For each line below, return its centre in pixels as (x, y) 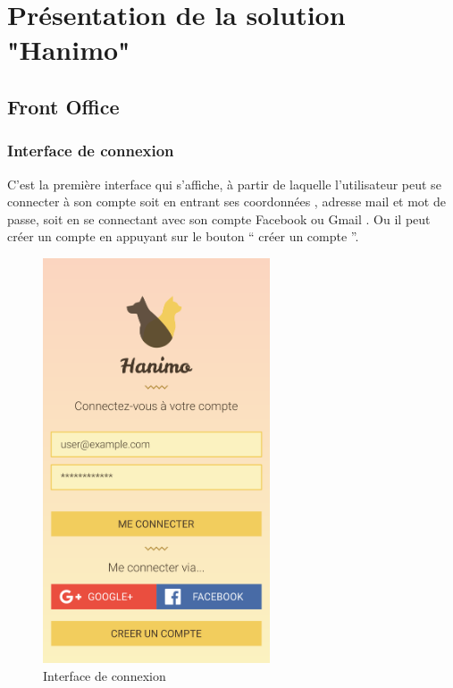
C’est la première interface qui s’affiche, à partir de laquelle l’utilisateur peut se (224, 184)
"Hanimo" (69, 50)
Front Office (63, 106)
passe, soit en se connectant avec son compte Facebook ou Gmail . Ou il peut (219, 218)
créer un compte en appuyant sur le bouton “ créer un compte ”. (183, 236)
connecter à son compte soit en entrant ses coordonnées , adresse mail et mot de (226, 201)
